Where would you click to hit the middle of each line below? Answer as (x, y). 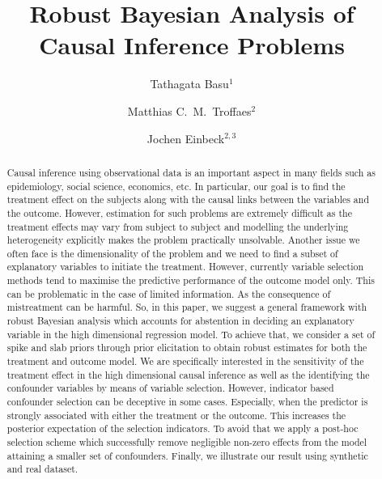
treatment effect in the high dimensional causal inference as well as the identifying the (188, 374)
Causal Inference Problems (192, 45)
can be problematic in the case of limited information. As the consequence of (169, 293)
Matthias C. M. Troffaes (189, 110)
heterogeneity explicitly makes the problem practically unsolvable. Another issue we (183, 240)
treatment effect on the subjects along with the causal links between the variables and (188, 199)
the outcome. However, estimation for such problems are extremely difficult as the (179, 212)
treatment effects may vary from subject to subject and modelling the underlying (178, 226)
